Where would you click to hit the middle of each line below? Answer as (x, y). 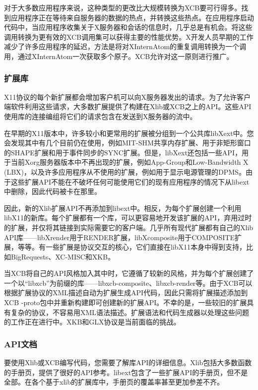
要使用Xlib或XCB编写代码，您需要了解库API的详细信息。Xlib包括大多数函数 (128, 362)
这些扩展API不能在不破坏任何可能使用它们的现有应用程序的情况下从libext (130, 181)
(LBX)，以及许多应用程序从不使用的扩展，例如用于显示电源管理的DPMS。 (125, 171)
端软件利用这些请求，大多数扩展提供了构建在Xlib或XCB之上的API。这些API (128, 106)
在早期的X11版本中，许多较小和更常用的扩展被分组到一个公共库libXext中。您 (129, 133)
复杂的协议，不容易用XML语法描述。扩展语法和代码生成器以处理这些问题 (130, 312)
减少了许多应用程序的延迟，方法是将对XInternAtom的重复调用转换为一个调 (125, 46)
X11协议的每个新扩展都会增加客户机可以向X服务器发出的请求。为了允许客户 (127, 97)
